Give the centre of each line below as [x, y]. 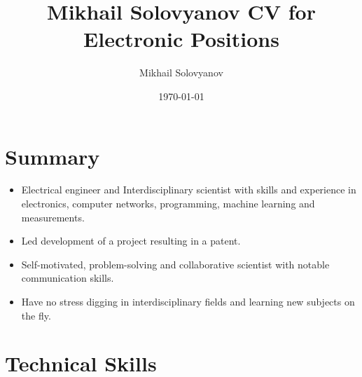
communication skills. [68, 278]
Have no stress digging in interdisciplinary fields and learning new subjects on [188, 301]
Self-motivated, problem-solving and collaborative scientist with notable [175, 264]
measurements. [53, 217]
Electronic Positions [181, 39]
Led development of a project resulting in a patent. [131, 241]
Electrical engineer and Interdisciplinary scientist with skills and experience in [189, 190]
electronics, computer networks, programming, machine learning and [168, 204]
